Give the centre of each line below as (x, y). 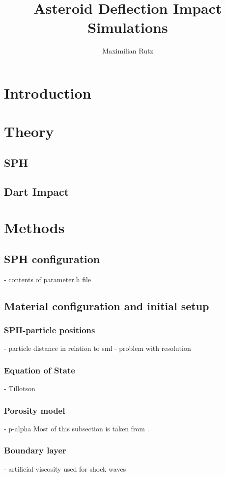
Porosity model (35, 410)
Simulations (128, 27)
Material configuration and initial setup (107, 305)
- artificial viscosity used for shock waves (65, 468)
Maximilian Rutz (128, 51)
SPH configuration (52, 258)
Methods (34, 227)
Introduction (48, 93)
